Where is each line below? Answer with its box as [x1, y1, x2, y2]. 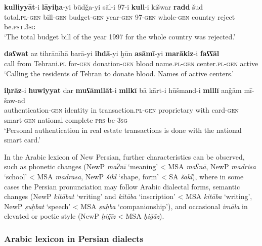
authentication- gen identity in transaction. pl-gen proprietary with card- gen [4, 105, 239, 115]
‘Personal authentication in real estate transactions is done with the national [4, 124, 242, 135]
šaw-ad [4, 94, 25, 105]
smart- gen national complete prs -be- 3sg [4, 114, 128, 125]
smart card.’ [4, 134, 41, 145]
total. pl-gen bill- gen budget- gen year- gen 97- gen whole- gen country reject [4, 11, 235, 22]
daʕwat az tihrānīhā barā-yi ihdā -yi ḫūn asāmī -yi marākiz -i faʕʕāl [4, 48, 220, 59]
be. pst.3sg [4, 21, 36, 32]
